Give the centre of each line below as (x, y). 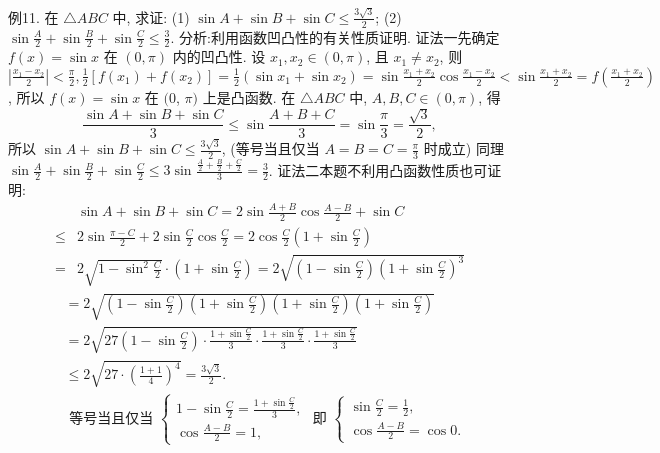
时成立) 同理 (463, 148)
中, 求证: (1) (151, 16)
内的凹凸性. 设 (219, 56)
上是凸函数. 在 (249, 96)
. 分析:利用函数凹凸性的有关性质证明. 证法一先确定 (335, 36)
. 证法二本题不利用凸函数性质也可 (378, 169)
